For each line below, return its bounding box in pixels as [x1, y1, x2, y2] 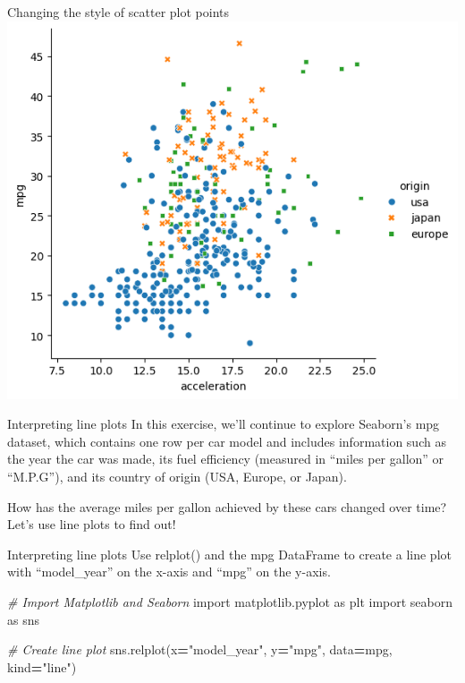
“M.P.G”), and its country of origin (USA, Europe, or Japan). [7, 466, 347, 485]
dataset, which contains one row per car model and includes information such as [7, 431, 446, 450]
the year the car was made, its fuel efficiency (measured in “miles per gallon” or [7, 449, 444, 468]
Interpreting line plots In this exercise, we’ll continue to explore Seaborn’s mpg [7, 414, 440, 433]
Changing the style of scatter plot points [7, 3, 229, 21]
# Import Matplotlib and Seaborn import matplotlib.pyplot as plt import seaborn [7, 592, 453, 610]
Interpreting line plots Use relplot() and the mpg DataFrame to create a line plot [7, 544, 452, 563]
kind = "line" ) [7, 657, 77, 676]
